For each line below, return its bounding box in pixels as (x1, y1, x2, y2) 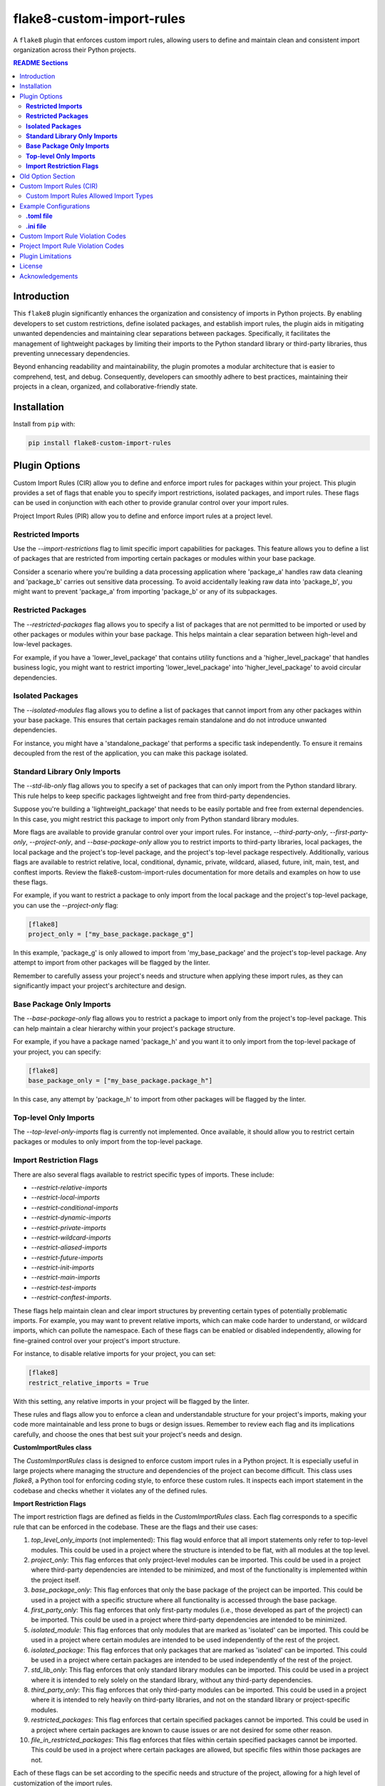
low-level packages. (13, 640, 73, 649)
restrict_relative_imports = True (28, 1379, 149, 1387)
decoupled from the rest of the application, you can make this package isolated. (13, 749, 248, 757)
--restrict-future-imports (31, 1253, 103, 1262)
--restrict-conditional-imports (31, 1203, 119, 1212)
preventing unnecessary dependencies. (13, 349, 130, 357)
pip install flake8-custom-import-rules (28, 439, 171, 447)
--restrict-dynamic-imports (31, 1213, 112, 1222)
